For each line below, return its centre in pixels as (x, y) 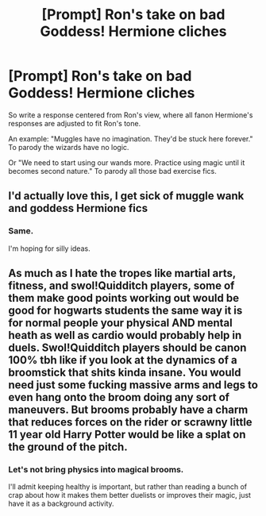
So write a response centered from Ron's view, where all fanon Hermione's (131, 115)
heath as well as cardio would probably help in (125, 335)
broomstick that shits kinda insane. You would (125, 373)
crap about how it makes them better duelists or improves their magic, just (130, 495)
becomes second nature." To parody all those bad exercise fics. (112, 171)
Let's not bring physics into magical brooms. (96, 469)
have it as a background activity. (61, 504)
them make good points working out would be (124, 298)
